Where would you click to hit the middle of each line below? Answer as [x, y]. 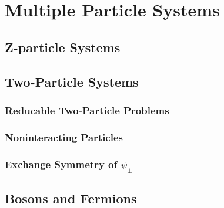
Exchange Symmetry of [61, 164]
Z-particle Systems [63, 47]
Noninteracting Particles [64, 137]
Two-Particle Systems [72, 81]
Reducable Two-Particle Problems [87, 110]
